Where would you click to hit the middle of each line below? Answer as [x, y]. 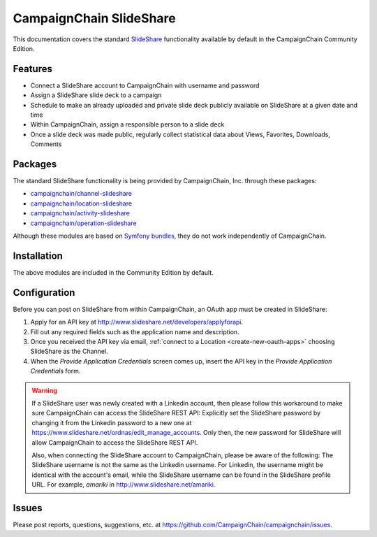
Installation [38, 256]
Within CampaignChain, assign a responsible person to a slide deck [127, 124]
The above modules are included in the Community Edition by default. [113, 272]
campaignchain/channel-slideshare [81, 194]
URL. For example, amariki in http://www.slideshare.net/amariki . [124, 485]
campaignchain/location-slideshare [81, 203]
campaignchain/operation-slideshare [83, 223]
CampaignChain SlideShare [94, 18]
